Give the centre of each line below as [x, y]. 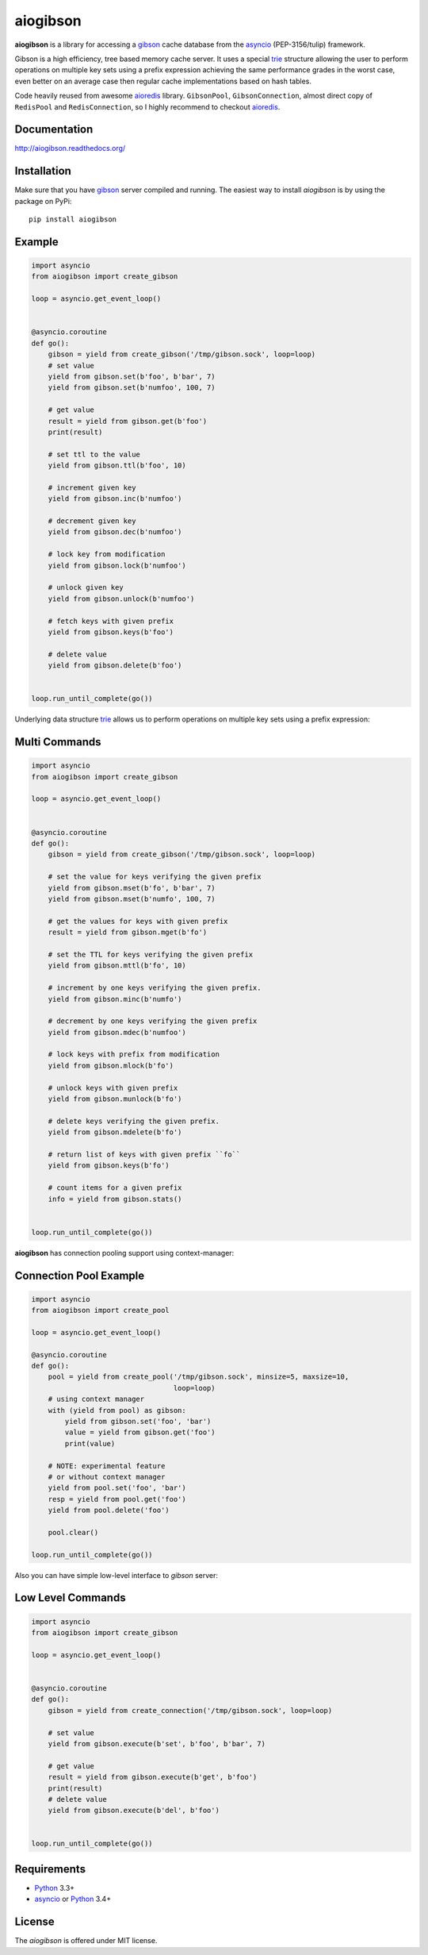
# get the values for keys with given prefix [138, 921]
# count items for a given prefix [115, 1188]
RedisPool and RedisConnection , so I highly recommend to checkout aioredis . [147, 106]
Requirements [50, 1869]
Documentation [54, 130]
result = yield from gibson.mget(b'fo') [128, 932]
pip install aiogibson [73, 219]
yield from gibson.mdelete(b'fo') [115, 1132]
